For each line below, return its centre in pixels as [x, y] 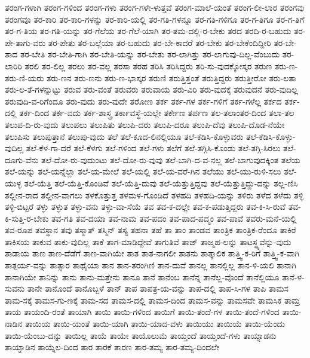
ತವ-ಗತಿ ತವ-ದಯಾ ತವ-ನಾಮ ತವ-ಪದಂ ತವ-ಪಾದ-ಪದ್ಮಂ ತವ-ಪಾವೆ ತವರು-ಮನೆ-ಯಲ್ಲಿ [174, 218]
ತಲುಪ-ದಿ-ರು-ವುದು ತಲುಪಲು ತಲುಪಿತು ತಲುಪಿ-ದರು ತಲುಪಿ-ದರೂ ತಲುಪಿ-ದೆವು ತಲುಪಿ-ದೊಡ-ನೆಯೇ [145, 124]
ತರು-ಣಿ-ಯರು [24, 77]
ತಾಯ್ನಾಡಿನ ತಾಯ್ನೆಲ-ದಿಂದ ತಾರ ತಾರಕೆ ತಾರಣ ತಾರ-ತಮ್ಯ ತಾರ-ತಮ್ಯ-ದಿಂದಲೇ [112, 347]
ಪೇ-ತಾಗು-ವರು [25, 42]
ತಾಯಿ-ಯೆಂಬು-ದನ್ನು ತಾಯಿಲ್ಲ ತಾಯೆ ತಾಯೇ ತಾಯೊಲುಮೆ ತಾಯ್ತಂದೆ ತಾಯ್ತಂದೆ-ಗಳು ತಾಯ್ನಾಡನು [141, 335]
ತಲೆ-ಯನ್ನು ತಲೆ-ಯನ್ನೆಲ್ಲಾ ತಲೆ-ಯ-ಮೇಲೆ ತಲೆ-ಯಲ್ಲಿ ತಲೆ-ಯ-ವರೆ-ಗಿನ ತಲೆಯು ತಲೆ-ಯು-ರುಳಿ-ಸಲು [143, 171]
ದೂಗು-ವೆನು [22, 159]
